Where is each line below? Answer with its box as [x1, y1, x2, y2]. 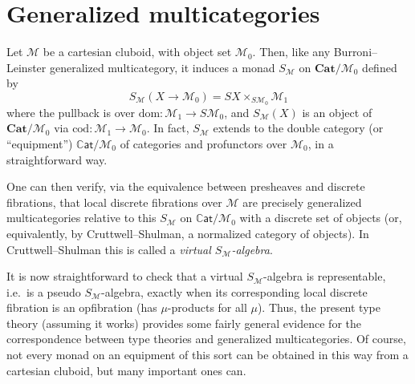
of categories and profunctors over [120, 135, 287, 152]
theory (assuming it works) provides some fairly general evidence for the [6, 314, 361, 331]
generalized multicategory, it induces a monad [49, 59, 275, 75]
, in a [307, 135, 334, 152]
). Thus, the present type [257, 299, 380, 316]
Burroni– [333, 43, 378, 60]
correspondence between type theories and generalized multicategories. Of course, [6, 330, 406, 347]
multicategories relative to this [6, 209, 157, 226]
